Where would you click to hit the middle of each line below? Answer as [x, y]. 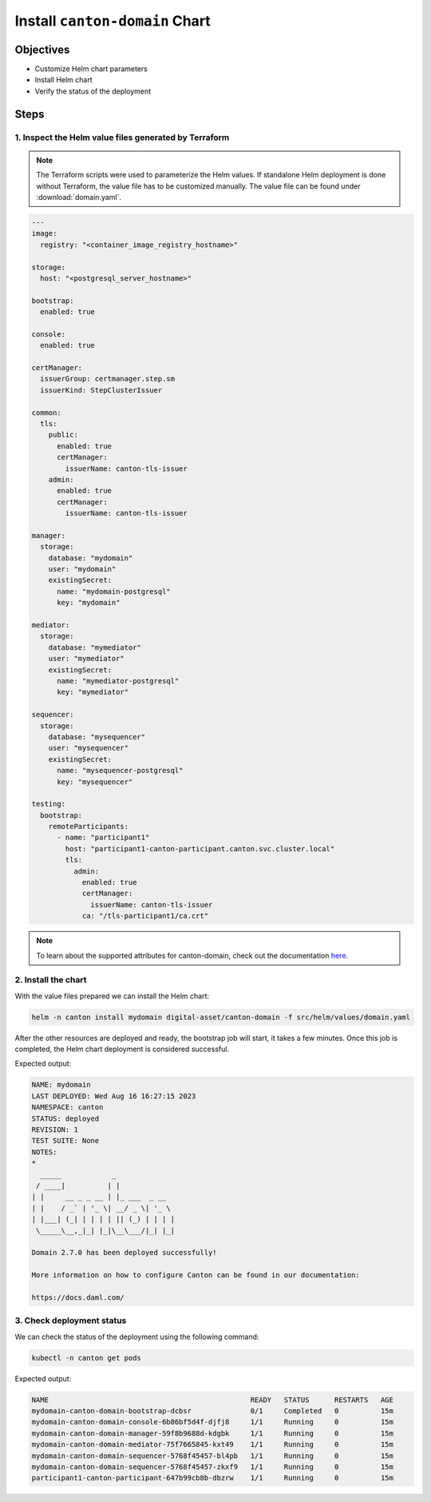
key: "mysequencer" [95, 782]
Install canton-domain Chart [113, 21]
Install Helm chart [64, 80]
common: [46, 412]
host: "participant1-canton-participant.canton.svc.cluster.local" [200, 849]
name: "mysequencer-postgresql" [120, 771]
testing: [49, 804]
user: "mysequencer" [89, 748]
